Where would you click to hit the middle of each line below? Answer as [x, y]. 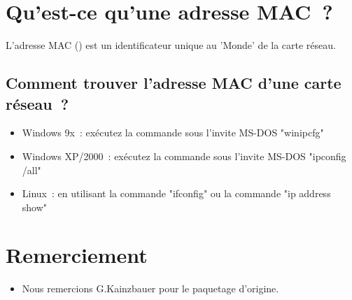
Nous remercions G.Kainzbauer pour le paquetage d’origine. [150, 288]
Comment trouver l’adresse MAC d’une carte [174, 83]
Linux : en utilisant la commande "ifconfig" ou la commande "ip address [176, 193]
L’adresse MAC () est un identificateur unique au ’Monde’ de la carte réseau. [171, 45]
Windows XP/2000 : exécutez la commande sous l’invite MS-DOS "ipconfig [184, 156]
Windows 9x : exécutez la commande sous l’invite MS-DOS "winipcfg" [173, 133]
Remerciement [77, 255]
